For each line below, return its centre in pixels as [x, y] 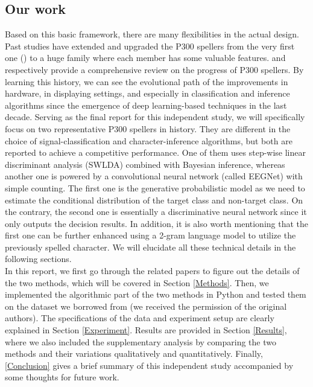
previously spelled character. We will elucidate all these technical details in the [150, 247]
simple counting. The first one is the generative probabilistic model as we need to [155, 187]
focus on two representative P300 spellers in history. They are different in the [148, 128]
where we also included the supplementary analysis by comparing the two [141, 341]
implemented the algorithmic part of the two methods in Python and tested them [156, 294]
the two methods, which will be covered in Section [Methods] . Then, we [137, 282]
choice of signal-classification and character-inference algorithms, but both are [149, 140]
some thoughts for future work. [62, 377]
